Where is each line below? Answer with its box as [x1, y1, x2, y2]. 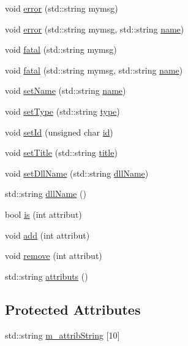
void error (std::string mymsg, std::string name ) [5, 22, 184, 35]
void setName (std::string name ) [5, 84, 126, 97]
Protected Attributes [5, 299, 141, 318]
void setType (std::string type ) [5, 104, 120, 117]
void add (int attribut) [5, 228, 90, 241]
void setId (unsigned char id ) [5, 125, 113, 138]
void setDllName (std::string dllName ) [5, 166, 149, 179]
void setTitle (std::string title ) [5, 146, 118, 159]
